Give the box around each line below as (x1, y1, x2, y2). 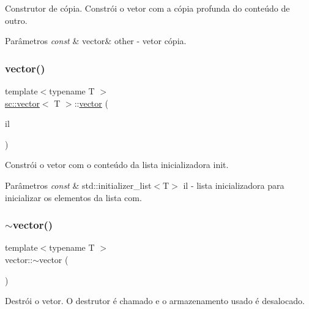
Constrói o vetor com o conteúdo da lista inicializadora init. (5, 158, 229, 171)
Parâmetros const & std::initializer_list (5, 178, 152, 191)
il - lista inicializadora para (183, 178, 285, 191)
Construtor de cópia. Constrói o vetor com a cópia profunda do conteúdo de (5, 2, 290, 14)
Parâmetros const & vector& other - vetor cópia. (5, 34, 187, 47)
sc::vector (5, 96, 40, 109)
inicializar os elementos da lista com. (5, 191, 142, 204)
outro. (5, 13, 28, 26)
